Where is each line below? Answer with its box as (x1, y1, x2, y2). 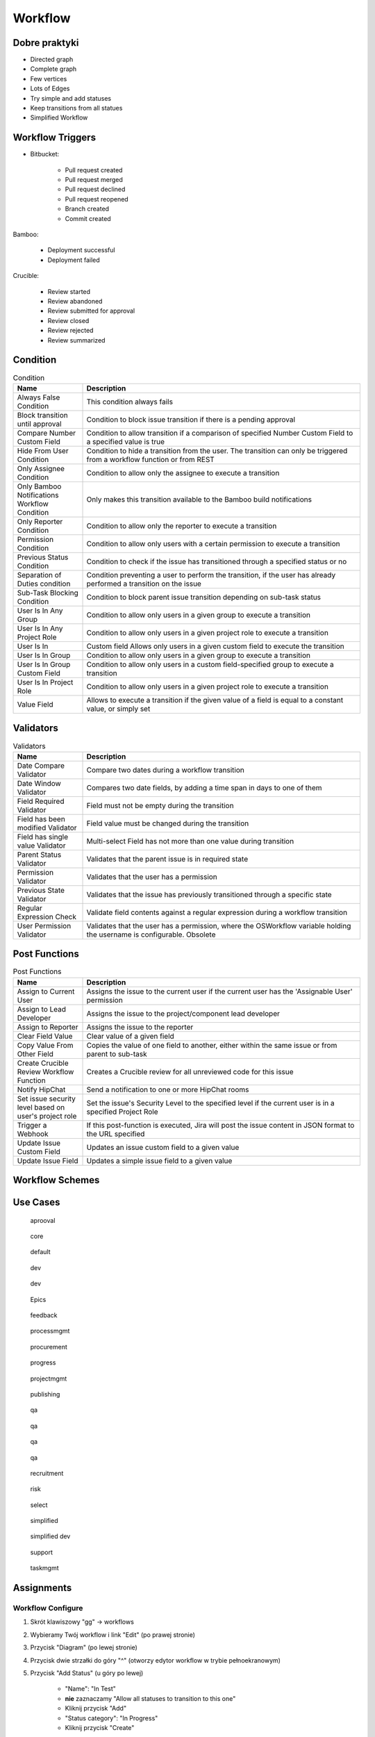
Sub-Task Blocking (17, 588, 79, 598)
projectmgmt (30, 1374, 67, 1383)
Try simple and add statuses (30, 94, 111, 102)
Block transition (17, 410, 69, 420)
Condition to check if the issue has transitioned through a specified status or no (86, 557, 347, 566)
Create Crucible (17, 1058, 69, 1068)
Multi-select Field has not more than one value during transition (86, 836, 294, 846)
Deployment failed (47, 256, 100, 264)
